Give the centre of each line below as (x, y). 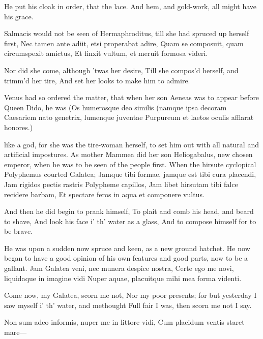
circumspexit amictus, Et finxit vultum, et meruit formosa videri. (106, 53)
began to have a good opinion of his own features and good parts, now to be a (126, 258)
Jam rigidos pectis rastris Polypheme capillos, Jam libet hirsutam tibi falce (121, 184)
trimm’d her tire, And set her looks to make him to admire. (97, 80)
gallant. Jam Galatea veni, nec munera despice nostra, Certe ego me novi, (119, 268)
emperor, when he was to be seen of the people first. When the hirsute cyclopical (130, 164)
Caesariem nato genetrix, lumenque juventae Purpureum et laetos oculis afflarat (129, 117)
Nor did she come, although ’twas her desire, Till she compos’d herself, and (121, 70)
